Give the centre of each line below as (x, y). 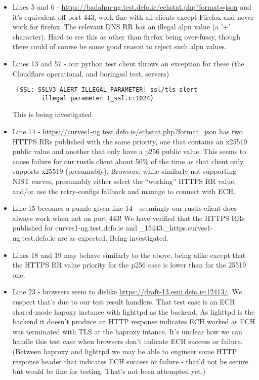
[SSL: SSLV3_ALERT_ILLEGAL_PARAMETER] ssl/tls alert (106, 90)
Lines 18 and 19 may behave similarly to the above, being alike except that (129, 255)
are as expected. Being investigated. (113, 238)
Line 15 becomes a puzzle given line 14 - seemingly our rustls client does (124, 208)
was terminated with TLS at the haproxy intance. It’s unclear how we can (127, 331)
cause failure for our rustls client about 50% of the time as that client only (128, 161)
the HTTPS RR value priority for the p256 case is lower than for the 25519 (129, 265)
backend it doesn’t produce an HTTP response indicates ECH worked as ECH (134, 321)
